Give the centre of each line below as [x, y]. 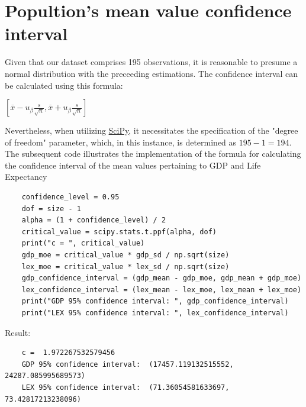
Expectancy [26, 177]
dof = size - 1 [51, 209]
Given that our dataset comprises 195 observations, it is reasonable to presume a [151, 62]
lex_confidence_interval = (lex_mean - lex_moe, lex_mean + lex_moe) [162, 290]
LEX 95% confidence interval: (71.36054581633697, [125, 387]
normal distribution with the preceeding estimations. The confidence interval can [152, 73]
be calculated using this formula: [64, 85]
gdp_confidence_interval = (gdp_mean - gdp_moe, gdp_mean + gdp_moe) [162, 278]
